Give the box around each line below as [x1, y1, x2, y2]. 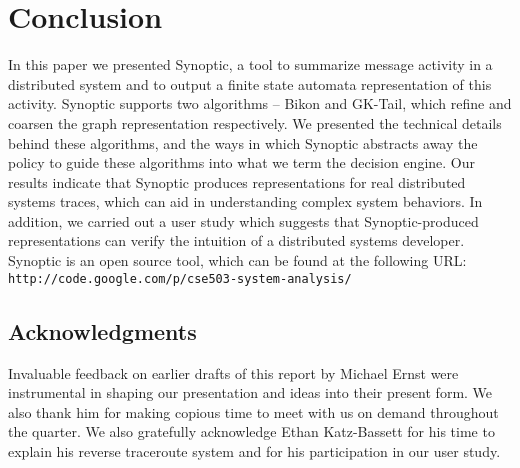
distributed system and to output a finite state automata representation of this [8, 73, 492, 94]
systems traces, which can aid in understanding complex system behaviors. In [8, 191, 483, 212]
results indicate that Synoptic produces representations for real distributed [8, 171, 466, 192]
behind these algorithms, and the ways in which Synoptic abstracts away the [8, 132, 478, 153]
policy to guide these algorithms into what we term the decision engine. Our [8, 152, 475, 173]
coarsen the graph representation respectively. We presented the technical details [8, 112, 502, 133]
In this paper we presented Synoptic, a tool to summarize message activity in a [8, 54, 493, 75]
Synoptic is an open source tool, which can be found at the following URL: [8, 250, 467, 271]
